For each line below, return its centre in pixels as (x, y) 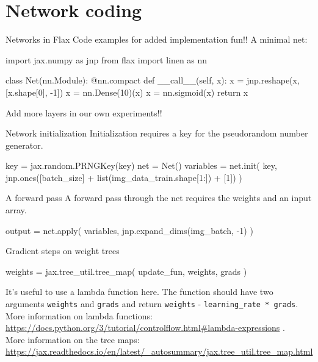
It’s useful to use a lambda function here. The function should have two (139, 292)
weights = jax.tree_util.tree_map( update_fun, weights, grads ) (126, 271)
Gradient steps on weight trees (63, 251)
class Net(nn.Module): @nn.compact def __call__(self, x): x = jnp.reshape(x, (153, 80)
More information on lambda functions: (79, 315)
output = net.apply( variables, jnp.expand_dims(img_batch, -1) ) (129, 230)
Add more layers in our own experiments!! (84, 112)
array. (16, 210)
